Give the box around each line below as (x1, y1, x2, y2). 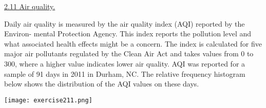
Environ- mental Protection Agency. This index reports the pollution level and (4, 28, 252, 39)
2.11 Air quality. (4, 1, 55, 11)
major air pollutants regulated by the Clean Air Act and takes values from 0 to (4, 48, 254, 59)
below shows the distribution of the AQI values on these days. (4, 78, 199, 89)
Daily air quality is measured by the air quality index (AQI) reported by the (4, 18, 245, 29)
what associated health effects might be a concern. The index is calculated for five (4, 38, 262, 49)
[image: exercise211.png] (4, 96, 92, 104)
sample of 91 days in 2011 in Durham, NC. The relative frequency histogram (4, 68, 245, 79)
